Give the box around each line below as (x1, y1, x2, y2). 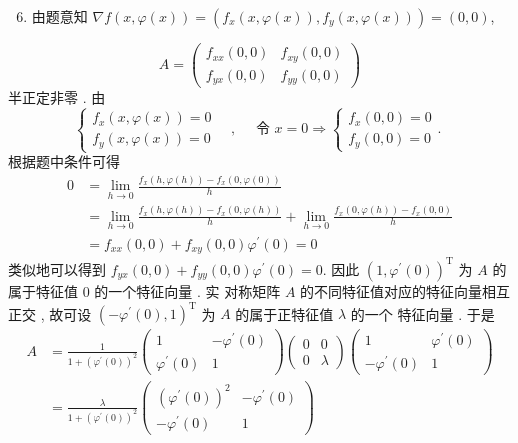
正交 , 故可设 (8, 303, 92, 324)
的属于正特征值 (235, 303, 334, 324)
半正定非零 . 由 (8, 87, 106, 108)
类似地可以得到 (8, 258, 106, 279)
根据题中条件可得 (8, 151, 120, 172)
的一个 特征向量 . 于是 (350, 303, 495, 324)
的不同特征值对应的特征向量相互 (300, 280, 511, 301)
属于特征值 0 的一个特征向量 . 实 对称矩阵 (8, 280, 281, 301)
